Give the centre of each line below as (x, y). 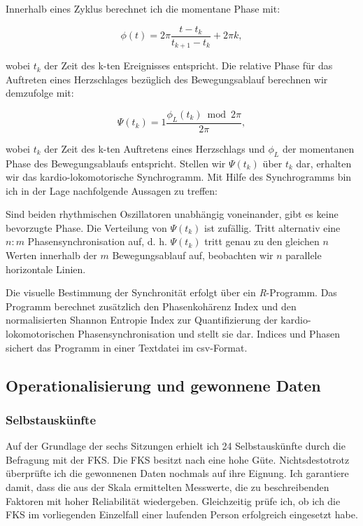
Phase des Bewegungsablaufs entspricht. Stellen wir (116, 163)
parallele (304, 255)
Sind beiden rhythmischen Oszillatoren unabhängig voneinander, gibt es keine (172, 214)
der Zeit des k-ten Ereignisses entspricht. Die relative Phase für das (188, 65)
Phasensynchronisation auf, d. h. (97, 241)
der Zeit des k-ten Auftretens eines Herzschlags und (155, 148)
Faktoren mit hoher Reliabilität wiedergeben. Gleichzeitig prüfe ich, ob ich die (173, 500)
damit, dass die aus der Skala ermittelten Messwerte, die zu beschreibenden (168, 487)
